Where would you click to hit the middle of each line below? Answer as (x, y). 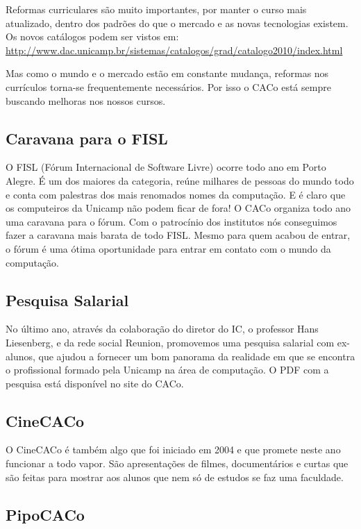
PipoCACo (45, 514)
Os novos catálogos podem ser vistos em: (92, 36)
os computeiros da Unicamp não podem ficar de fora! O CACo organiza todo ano (178, 208)
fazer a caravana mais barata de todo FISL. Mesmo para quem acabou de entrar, (178, 235)
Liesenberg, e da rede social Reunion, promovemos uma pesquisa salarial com (170, 342)
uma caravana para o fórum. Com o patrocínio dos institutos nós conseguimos (171, 221)
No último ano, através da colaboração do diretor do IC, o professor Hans (162, 329)
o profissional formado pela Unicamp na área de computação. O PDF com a (167, 370)
